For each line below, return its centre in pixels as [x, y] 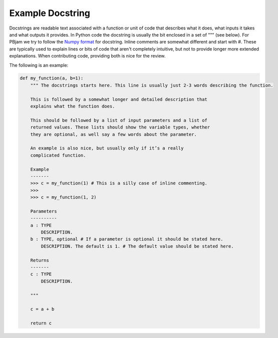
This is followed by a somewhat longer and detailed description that [119, 99]
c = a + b [42, 309]
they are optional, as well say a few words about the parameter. [114, 134]
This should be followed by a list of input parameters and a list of [119, 120]
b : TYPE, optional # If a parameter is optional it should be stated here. [127, 239]
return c [41, 323]
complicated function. [58, 155]
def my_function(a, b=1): [52, 78]
